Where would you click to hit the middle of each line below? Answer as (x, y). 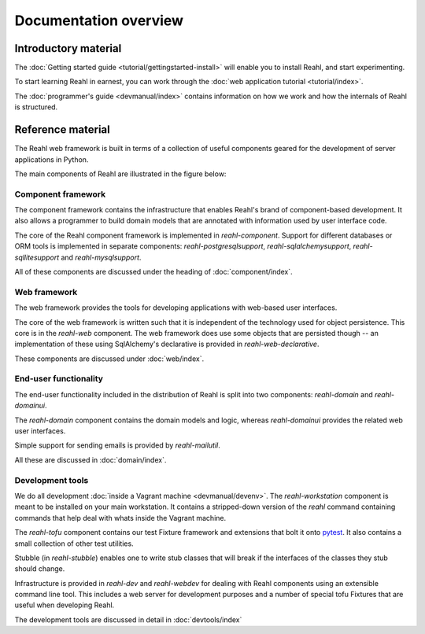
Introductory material (68, 48)
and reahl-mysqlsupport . (101, 257)
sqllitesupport (37, 257)
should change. (40, 569)
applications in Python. (52, 159)
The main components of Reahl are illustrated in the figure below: (120, 174)
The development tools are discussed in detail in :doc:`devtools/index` (128, 619)
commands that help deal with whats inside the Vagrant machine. (120, 518)
